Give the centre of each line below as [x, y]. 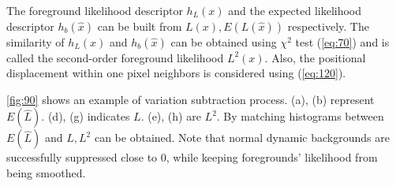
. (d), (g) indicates [86, 116]
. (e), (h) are [171, 116]
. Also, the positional [315, 57]
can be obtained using [224, 41]
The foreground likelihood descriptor [95, 10]
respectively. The [328, 26]
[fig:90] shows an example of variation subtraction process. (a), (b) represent [191, 99]
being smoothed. [46, 172]
